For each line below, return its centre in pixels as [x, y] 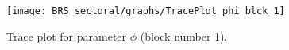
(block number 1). [184, 36]
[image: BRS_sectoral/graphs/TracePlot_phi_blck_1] [146, 11]
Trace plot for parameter [67, 36]
